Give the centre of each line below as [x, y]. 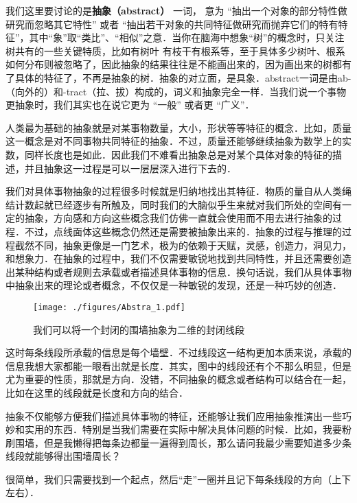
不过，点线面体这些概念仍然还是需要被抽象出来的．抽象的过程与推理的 [183, 231]
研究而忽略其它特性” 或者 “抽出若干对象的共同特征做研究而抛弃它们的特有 [172, 24]
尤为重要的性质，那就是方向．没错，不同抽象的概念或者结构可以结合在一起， [178, 379]
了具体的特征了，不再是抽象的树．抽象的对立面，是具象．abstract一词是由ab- [178, 77]
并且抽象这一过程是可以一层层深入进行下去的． [130, 168]
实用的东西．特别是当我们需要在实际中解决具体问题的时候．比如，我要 [183, 429]
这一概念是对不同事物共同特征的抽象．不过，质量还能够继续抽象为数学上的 [174, 141]
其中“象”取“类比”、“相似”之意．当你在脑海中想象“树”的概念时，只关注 [187, 37]
